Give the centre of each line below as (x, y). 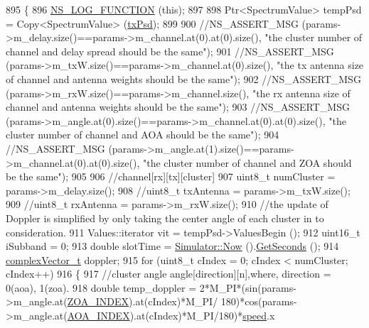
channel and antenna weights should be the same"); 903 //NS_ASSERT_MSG (178, 107)
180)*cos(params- (259, 301)
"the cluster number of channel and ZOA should (247, 162)
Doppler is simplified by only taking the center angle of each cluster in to (165, 218)
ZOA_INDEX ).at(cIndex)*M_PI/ (143, 301)
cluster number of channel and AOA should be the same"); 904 (143, 135)
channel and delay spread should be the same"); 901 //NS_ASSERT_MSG (170, 51)
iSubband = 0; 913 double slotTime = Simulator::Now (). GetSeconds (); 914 (172, 246)
